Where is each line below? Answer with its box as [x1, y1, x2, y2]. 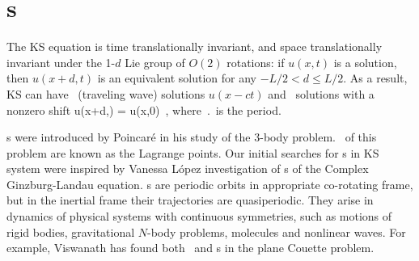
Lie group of [125, 53, 185, 70]
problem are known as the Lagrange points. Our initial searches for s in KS [6, 144, 379, 161]
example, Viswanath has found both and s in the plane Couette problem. [6, 239, 375, 256]
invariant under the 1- [6, 53, 116, 70]
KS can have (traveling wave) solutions [6, 85, 205, 102]
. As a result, [343, 69, 408, 86]
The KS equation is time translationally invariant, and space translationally [6, 38, 383, 55]
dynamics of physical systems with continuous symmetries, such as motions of [6, 208, 392, 225]
